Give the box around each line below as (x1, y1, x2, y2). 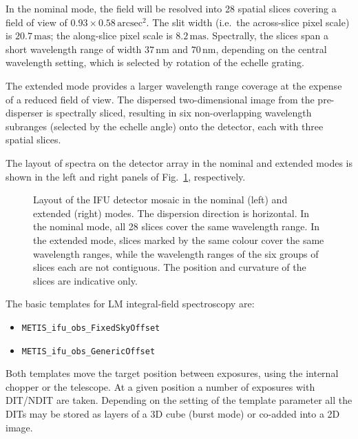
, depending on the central (215, 41, 327, 56)
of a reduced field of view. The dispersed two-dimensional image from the (6, 92, 315, 106)
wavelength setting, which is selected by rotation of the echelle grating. (6, 55, 304, 70)
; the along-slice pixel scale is (50, 28, 173, 43)
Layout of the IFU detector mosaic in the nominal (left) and (33, 192, 288, 207)
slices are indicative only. (33, 273, 138, 287)
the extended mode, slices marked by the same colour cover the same (33, 232, 324, 247)
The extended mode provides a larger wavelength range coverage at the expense (6, 78, 342, 92)
